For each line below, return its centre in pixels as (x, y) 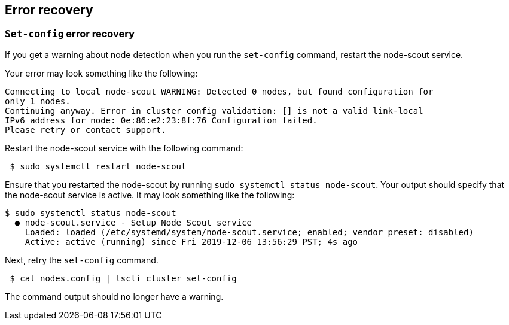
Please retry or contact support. (86, 130)
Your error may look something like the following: (101, 73)
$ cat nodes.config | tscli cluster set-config (123, 278)
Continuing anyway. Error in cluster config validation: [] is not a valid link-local (214, 110)
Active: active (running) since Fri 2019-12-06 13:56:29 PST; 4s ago (191, 242)
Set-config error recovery (70, 34)
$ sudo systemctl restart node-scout (98, 166)
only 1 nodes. (38, 101)
